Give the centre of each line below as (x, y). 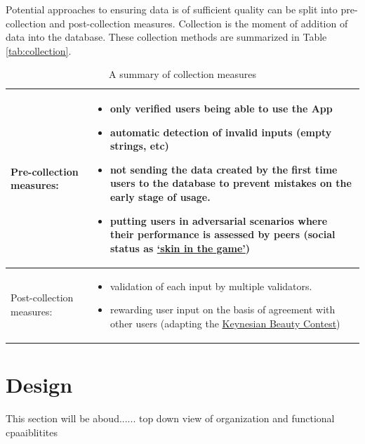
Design (39, 385)
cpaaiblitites (32, 432)
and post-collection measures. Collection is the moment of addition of (199, 23)
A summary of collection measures (182, 74)
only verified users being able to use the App (221, 108)
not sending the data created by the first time (224, 169)
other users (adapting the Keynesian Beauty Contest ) (225, 323)
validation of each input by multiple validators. (211, 286)
